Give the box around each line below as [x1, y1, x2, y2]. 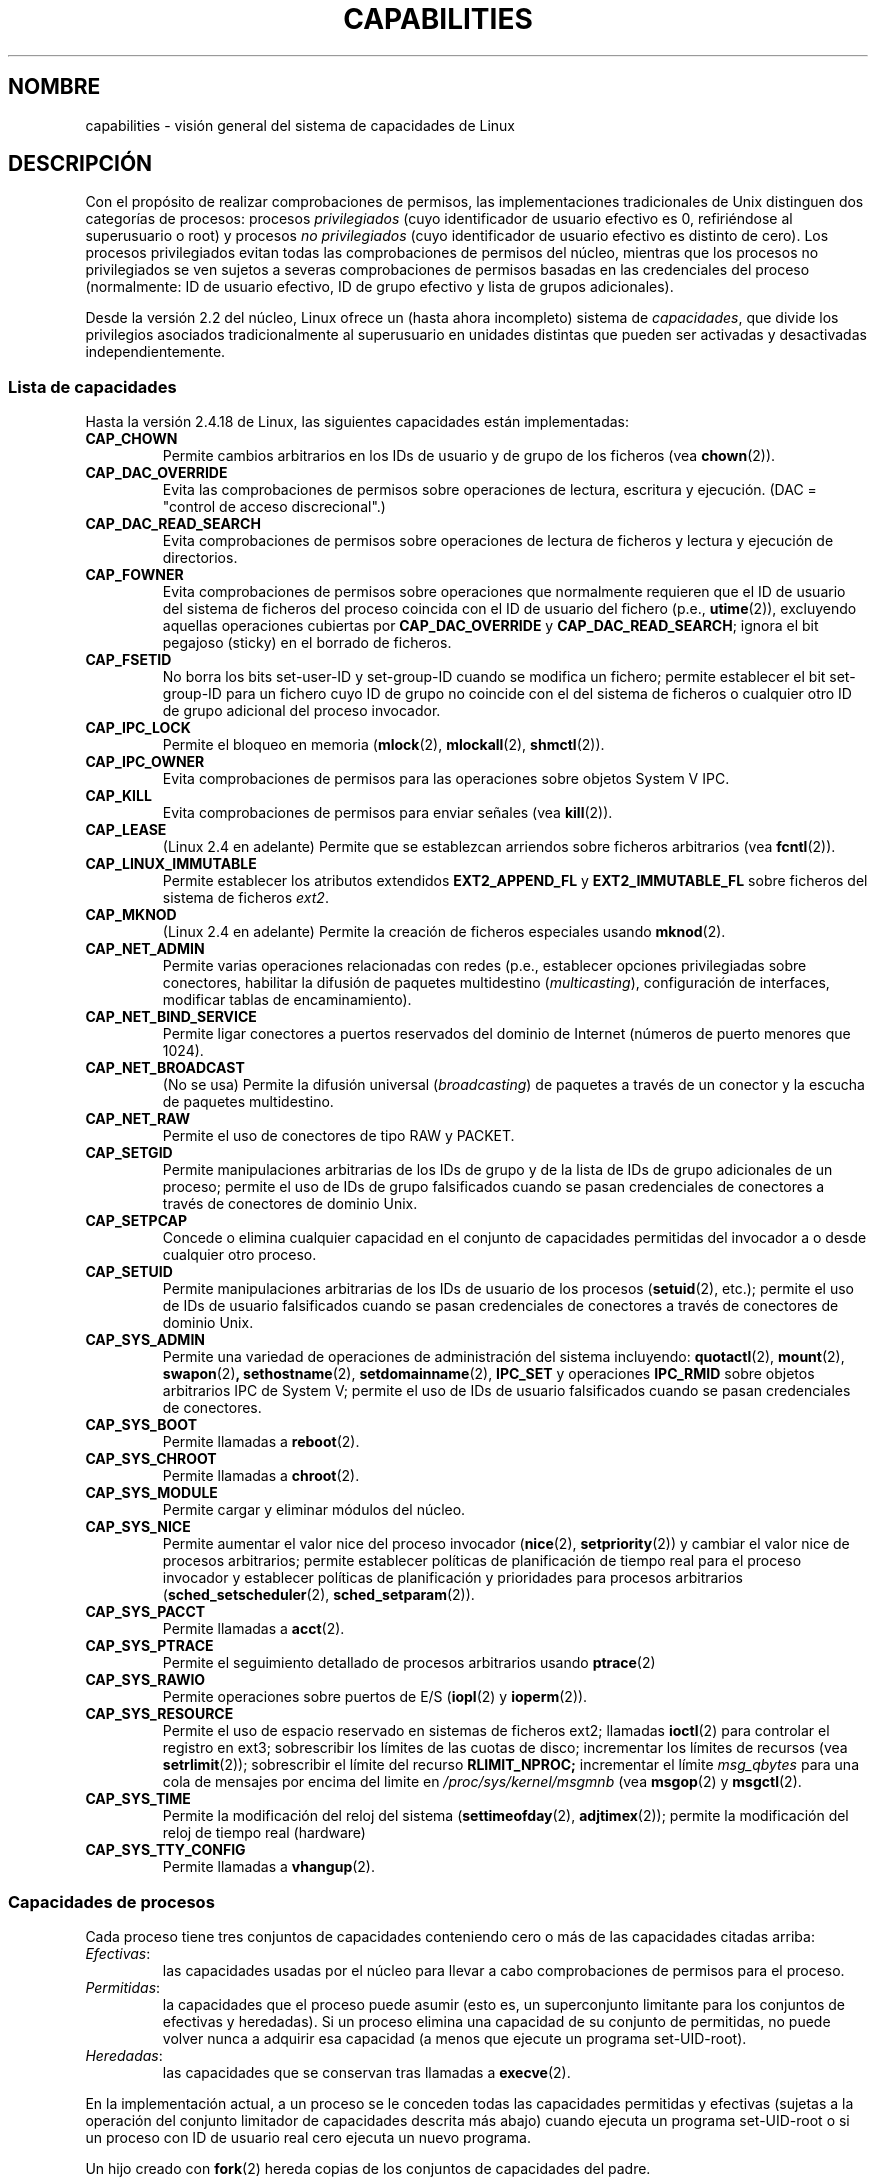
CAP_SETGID [85, 1144, 173, 1162]
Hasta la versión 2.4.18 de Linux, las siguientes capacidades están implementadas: [85, 413, 630, 431]
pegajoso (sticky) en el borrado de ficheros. [162, 634, 452, 652]
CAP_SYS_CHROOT [85, 1450, 217, 1468]
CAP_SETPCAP [85, 1212, 188, 1230]
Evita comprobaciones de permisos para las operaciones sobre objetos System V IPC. [162, 770, 730, 788]
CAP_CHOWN [85, 430, 178, 448]
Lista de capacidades [8, 376, 177, 397]
